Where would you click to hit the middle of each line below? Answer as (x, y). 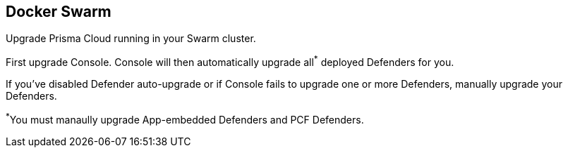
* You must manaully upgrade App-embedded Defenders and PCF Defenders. (185, 119)
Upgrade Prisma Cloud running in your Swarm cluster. (131, 39)
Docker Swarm (59, 12)
